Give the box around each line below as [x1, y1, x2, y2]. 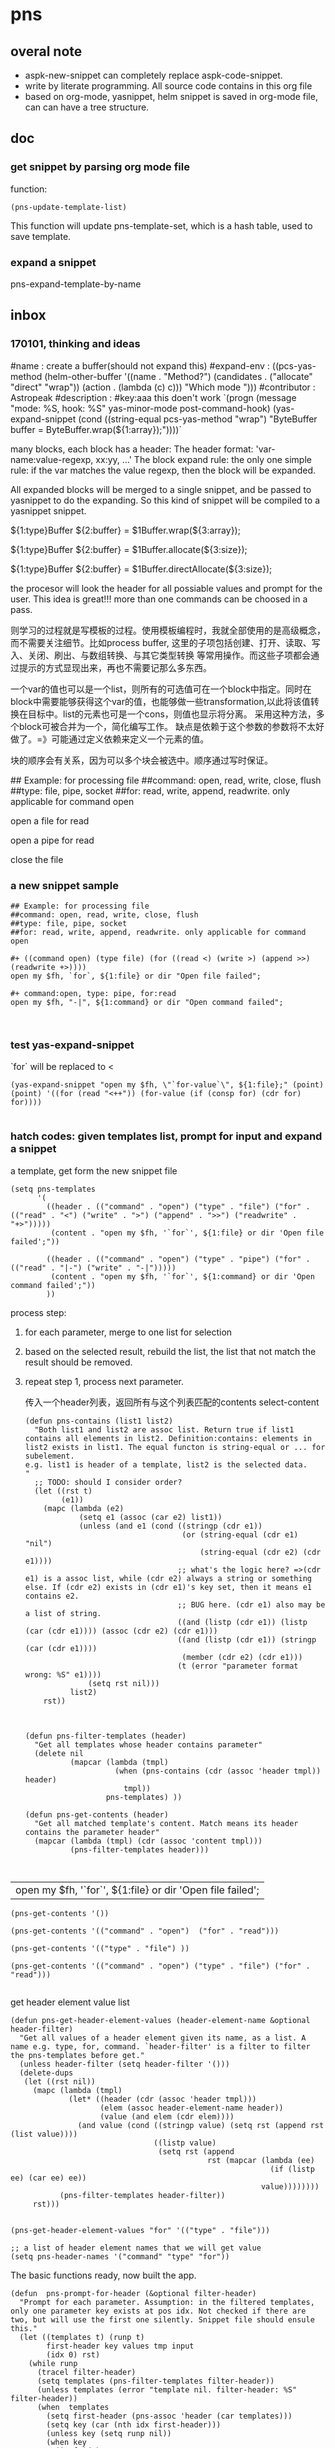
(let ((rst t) [34, 1486, 93, 1496]
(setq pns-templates [10, 1184, 97, 1194]
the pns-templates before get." [10, 2050, 145, 2060]
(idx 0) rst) [46, 2349, 101, 2360]
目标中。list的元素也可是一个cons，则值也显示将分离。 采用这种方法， [27, 708, 317, 720]
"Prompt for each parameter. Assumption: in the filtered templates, [19, 2297, 315, 2307]
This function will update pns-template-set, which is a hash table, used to [10, 219, 313, 232]
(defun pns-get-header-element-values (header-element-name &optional [10, 2015, 311, 2025]
